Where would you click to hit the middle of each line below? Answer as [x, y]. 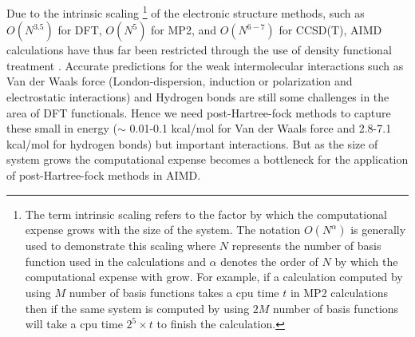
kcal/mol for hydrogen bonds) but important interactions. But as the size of [192, 143]
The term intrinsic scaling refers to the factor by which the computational [206, 214]
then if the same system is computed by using [137, 308]
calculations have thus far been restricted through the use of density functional [199, 50]
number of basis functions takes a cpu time [174, 292]
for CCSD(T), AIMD [330, 30]
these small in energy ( [62, 128]
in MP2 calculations [339, 292]
